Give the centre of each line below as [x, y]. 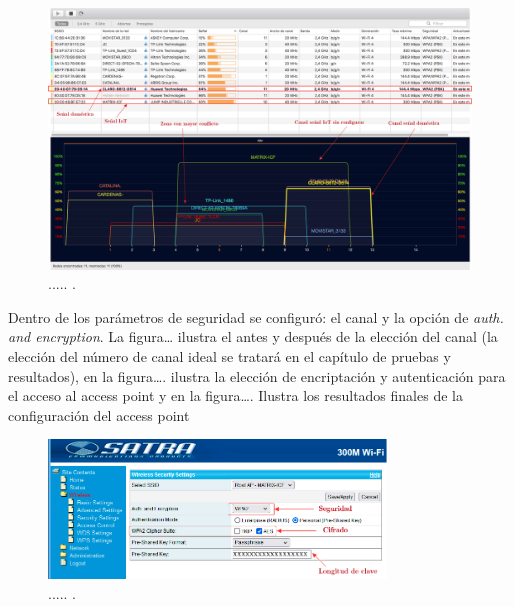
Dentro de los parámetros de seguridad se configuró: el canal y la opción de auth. [256, 316]
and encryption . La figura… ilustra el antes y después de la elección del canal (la [253, 336]
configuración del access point [99, 414]
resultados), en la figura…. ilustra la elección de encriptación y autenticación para [257, 375]
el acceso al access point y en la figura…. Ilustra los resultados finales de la [235, 395]
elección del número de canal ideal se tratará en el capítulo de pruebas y [229, 356]
